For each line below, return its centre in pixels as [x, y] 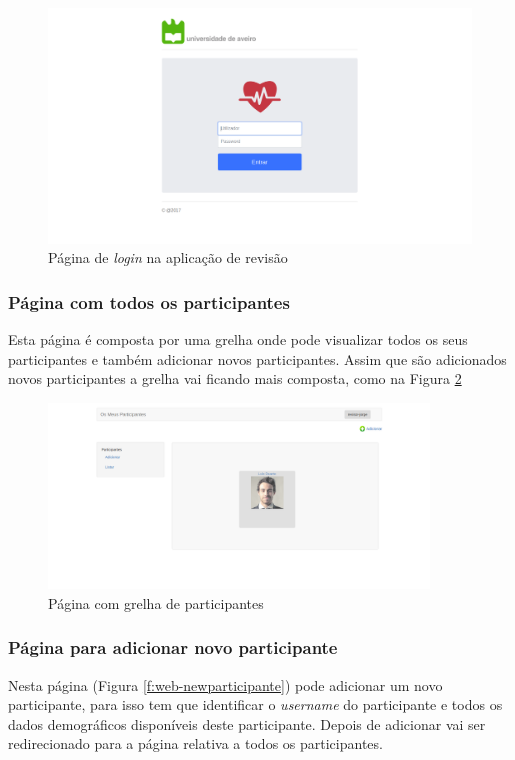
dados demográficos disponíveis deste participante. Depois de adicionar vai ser [247, 723]
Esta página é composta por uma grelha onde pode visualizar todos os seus [238, 339]
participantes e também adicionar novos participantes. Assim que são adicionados [257, 358]
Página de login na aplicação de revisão [168, 257]
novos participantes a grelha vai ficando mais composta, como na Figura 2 [235, 378]
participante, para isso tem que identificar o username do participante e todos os [255, 704]
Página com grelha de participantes [156, 602]
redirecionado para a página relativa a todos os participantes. [195, 743]
